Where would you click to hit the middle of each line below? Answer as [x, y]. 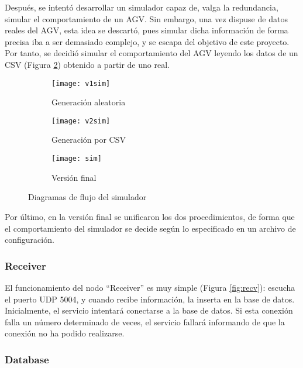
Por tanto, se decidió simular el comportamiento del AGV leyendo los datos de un [151, 53]
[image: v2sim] [81, 121]
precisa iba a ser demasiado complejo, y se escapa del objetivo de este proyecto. [147, 41]
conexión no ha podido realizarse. [65, 333]
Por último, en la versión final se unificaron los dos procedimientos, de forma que [150, 216]
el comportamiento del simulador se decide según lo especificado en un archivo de [150, 228]
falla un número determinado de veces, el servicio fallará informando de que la [145, 321]
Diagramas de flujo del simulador [87, 197]
